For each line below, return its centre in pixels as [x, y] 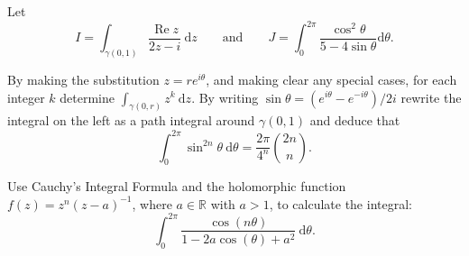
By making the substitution [83, 79]
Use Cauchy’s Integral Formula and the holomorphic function [177, 186]
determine [87, 97]
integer [26, 97]
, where [152, 203]
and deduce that [355, 120]
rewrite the [431, 97]
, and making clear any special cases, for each [331, 79]
